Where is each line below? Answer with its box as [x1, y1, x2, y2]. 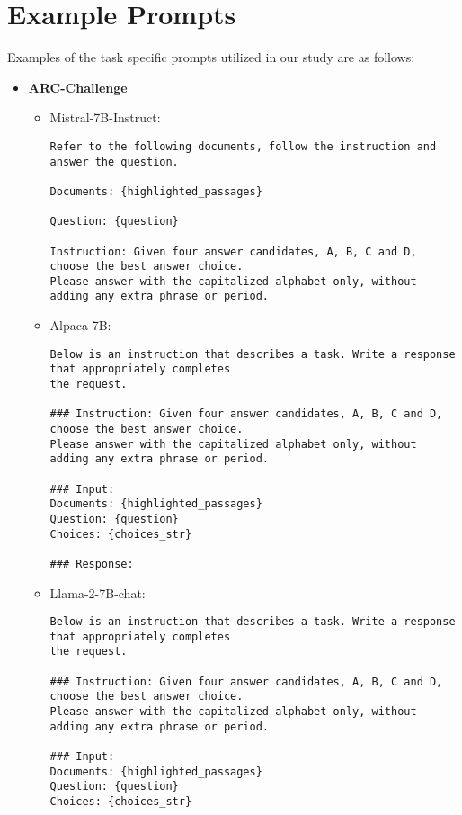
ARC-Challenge [28, 77, 128, 96]
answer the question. [49, 155, 179, 168]
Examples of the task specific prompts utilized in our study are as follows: [7, 48, 415, 67]
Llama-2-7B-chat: [49, 583, 146, 602]
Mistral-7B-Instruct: [49, 108, 161, 127]
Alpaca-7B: [49, 316, 111, 335]
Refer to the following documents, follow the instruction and [49, 139, 437, 153]
